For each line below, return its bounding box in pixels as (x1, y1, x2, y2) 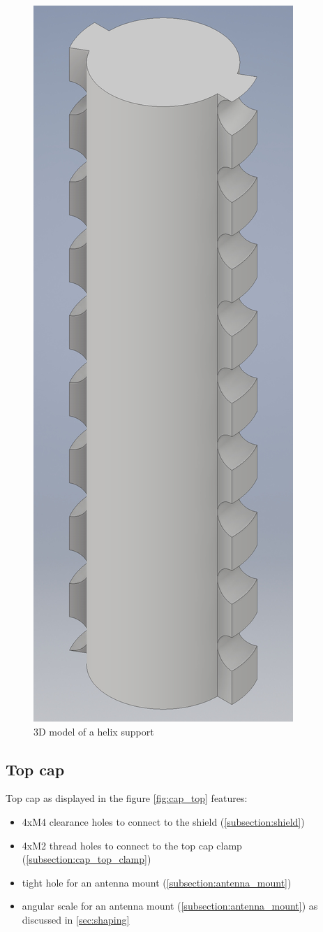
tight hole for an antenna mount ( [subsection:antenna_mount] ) (22, 875, 292, 889)
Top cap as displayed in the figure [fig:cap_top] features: (6, 791, 248, 805)
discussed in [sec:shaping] (22, 912, 130, 926)
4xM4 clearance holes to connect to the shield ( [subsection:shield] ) (22, 814, 305, 829)
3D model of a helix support (33, 724, 154, 738)
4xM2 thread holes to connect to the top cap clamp (22, 838, 242, 852)
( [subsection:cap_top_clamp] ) (22, 852, 151, 866)
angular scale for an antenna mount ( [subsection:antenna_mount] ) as (22, 898, 318, 913)
